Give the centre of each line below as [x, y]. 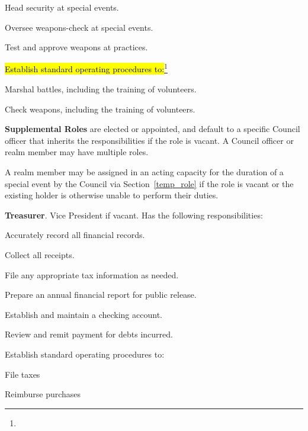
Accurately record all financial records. [75, 235]
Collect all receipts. [40, 254]
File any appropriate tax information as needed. [92, 274]
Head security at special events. [62, 7]
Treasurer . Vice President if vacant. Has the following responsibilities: [134, 215]
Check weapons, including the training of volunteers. [100, 109]
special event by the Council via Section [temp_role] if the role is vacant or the [149, 183]
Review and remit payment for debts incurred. [89, 334]
